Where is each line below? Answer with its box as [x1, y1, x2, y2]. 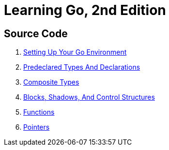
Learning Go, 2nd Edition [4, 2, 166, 18]
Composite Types [23, 78, 79, 87]
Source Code [4, 27, 68, 40]
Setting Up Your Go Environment [23, 48, 127, 57]
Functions [23, 108, 55, 117]
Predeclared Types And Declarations [23, 63, 140, 72]
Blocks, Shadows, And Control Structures [23, 93, 155, 102]
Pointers [23, 123, 50, 132]
